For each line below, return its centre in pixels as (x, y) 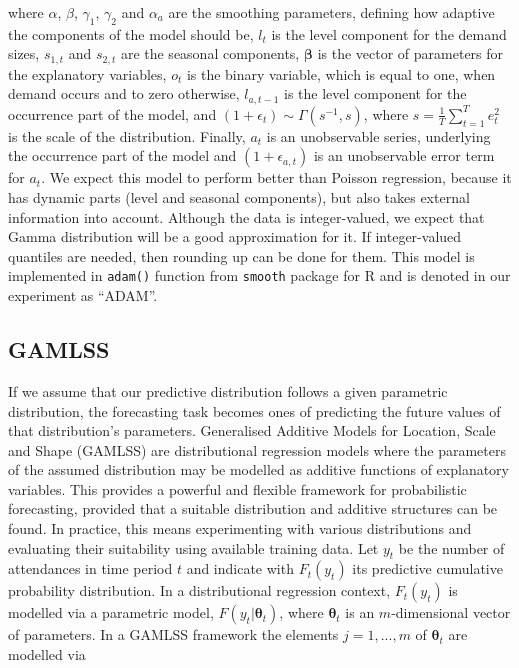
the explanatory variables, (87, 73)
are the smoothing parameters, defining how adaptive (331, 12)
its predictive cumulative (427, 568)
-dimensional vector (451, 612)
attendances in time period (90, 568)
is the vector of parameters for (410, 53)
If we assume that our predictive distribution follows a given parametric (228, 390)
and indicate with (240, 568)
